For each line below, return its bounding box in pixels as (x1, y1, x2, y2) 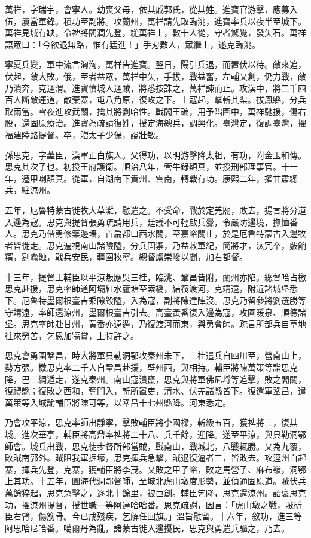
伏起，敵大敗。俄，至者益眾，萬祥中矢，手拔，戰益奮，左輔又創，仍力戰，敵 (5, 69, 306, 82)
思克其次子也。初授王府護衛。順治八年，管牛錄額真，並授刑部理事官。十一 (5, 160, 298, 173)
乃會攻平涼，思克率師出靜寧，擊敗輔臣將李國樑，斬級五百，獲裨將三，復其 (5, 416, 298, 429)
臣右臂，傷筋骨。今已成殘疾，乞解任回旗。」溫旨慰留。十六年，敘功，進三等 (5, 510, 302, 522)
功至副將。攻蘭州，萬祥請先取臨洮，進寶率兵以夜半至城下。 (71, 14, 306, 27)
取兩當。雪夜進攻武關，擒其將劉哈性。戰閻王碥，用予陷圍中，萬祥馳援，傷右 (5, 105, 306, 117)
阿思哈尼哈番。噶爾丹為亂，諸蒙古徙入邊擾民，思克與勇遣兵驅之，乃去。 (5, 521, 289, 534)
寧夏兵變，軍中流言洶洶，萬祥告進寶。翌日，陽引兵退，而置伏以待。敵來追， (5, 58, 306, 71)
